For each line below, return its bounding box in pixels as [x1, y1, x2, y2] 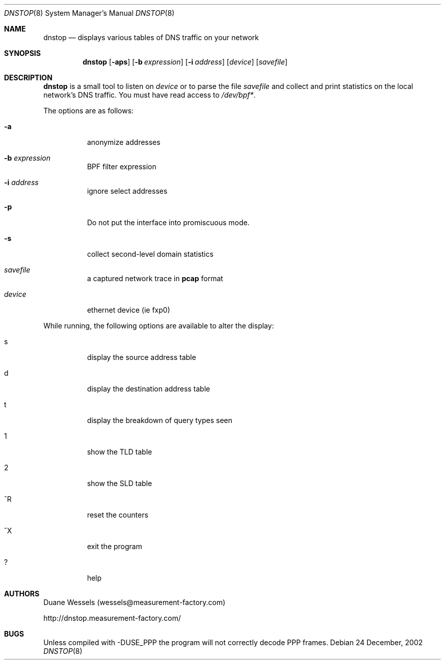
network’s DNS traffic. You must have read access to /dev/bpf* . [43, 90, 256, 99]
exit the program [87, 542, 142, 551]
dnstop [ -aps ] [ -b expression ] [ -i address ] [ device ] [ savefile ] [82, 57, 288, 66]
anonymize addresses [87, 138, 161, 146]
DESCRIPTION [4, 73, 53, 82]
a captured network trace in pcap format [87, 274, 224, 283]
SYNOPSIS [4, 49, 41, 57]
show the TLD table [87, 447, 152, 456]
